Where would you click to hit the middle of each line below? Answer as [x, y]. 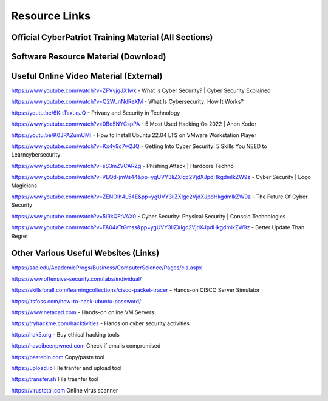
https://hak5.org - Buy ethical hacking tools [65, 334]
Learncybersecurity [36, 155]
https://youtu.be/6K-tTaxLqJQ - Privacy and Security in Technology [96, 113]
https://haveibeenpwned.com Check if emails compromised [86, 346]
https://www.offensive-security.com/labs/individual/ [77, 278]
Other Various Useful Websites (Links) [85, 253]
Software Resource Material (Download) [89, 57]
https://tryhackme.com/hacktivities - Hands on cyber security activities [100, 323]
